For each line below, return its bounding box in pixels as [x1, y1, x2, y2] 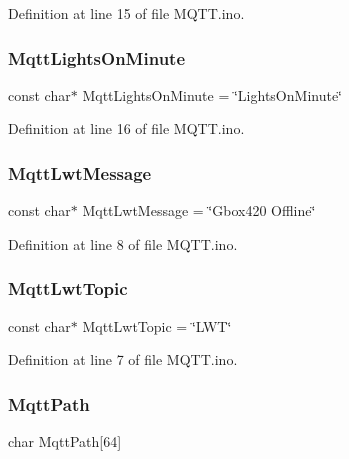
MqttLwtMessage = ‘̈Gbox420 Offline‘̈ [82, 200, 316, 221]
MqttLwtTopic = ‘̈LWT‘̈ [82, 315, 232, 336]
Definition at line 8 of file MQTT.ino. [8, 233, 238, 254]
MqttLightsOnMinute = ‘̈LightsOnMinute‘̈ [82, 84, 342, 105]
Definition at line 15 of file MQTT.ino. [8, 3, 245, 23]
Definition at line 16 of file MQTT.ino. [8, 118, 245, 139]
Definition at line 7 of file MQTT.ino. [8, 349, 238, 370]
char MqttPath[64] [8, 431, 122, 452]
